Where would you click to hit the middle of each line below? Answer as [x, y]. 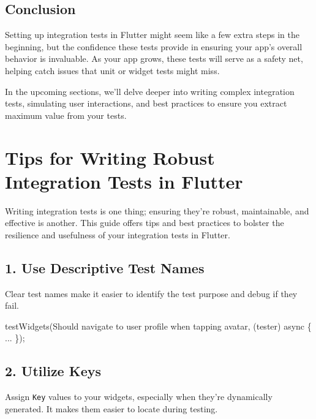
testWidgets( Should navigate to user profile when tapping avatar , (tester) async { [158, 326]
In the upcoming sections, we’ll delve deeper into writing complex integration [150, 91]
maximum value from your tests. [66, 115]
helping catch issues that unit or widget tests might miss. [112, 70]
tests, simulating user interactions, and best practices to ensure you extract [146, 103]
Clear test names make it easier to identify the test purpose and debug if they [151, 293]
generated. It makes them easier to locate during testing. [111, 408]
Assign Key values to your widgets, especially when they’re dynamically [139, 397]
